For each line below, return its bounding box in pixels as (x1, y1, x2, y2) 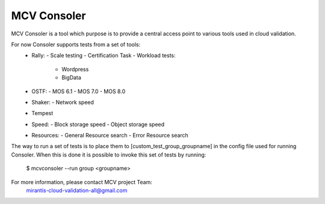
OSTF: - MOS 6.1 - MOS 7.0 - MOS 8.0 (31, 88, 126, 95)
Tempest (31, 110, 54, 117)
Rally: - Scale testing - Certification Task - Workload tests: (31, 52, 176, 59)
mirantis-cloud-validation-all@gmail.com (26, 187, 128, 194)
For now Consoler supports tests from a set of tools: (11, 41, 141, 48)
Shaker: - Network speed (31, 98, 94, 106)
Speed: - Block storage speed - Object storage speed (31, 121, 165, 128)
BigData (61, 74, 81, 81)
